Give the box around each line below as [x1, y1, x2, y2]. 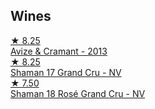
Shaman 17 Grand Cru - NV [10, 66, 122, 78]
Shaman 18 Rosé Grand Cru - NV [10, 87, 146, 99]
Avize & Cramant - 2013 [10, 45, 108, 57]
